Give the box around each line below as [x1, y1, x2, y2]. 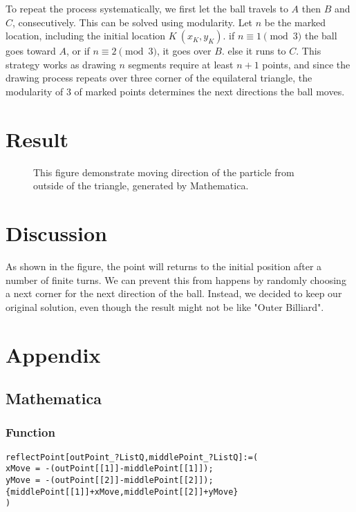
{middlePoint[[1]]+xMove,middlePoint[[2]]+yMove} [6, 486, 238, 497]
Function [6, 424, 55, 441]
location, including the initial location [6, 28, 166, 43]
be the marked [264, 15, 326, 29]
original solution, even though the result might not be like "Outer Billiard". [6, 299, 324, 314]
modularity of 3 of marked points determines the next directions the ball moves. [6, 84, 345, 98]
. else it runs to [221, 44, 286, 58]
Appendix [6, 340, 101, 368]
